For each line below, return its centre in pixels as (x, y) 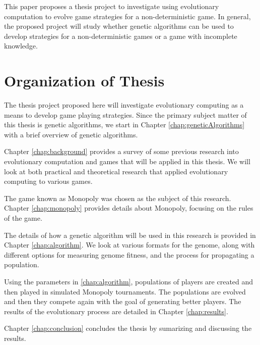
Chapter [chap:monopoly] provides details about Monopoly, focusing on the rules (129, 208)
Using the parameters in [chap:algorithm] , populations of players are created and (129, 281)
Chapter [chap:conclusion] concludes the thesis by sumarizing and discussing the (128, 328)
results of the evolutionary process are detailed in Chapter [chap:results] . (116, 311)
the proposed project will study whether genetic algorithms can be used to (119, 26)
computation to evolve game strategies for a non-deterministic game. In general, (127, 16)
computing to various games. (48, 181)
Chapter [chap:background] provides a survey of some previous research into (121, 151)
